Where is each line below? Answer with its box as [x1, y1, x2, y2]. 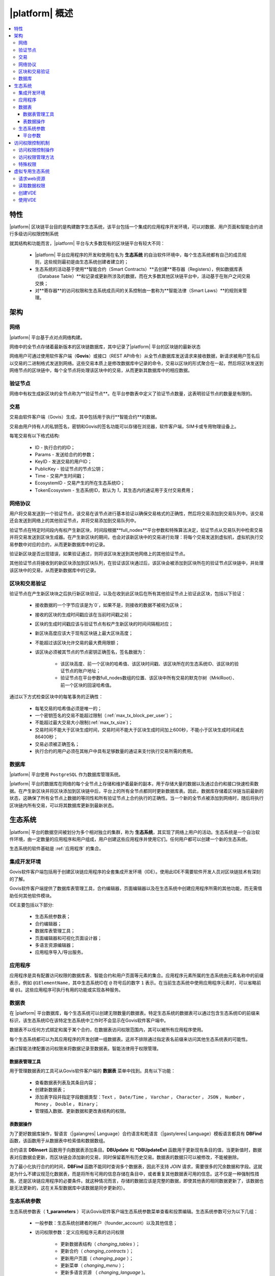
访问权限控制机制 [14, 139, 50, 145]
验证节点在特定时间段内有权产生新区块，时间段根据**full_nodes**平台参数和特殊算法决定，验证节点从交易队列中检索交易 [9, 527, 263, 533]
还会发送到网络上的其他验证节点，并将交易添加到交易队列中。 [9, 518, 139, 524]
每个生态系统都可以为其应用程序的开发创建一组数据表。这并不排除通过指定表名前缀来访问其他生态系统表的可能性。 [9, 1036, 251, 1042]
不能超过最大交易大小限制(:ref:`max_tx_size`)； [35, 720, 133, 726]
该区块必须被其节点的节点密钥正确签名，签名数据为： [35, 649, 147, 655]
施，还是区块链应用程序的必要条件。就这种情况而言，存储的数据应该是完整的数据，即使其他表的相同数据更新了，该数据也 [9, 1178, 264, 1184]
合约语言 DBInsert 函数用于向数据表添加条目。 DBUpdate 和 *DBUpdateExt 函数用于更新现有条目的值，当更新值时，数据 [9, 1147, 262, 1153]
